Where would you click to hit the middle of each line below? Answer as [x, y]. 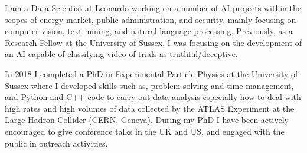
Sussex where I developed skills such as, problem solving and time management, [149, 85]
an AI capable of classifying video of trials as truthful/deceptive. [121, 54]
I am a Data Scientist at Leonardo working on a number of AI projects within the [153, 8]
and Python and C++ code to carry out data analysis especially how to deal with [153, 97]
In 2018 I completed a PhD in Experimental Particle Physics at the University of [151, 73]
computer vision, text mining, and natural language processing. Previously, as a [149, 31]
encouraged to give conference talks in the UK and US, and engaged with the [145, 131]
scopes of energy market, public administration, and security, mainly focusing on [151, 19]
